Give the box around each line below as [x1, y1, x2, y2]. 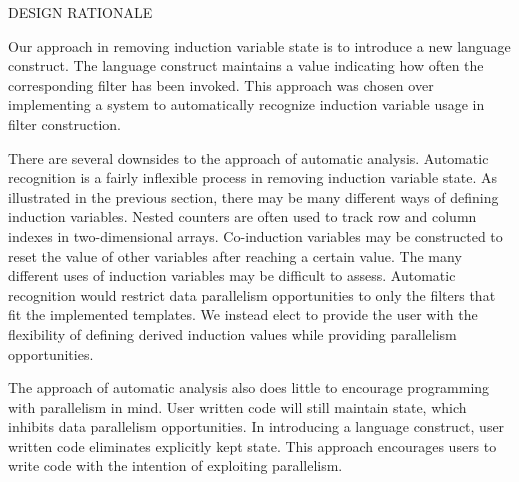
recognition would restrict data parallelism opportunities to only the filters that [8, 284, 496, 305]
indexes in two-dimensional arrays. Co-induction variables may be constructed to [8, 225, 503, 246]
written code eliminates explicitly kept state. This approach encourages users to [8, 435, 497, 456]
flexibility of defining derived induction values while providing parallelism [8, 323, 457, 344]
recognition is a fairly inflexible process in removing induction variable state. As [8, 167, 498, 188]
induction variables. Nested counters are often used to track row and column [8, 206, 477, 227]
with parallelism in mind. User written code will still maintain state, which [8, 396, 467, 417]
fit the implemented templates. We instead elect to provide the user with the [8, 304, 478, 325]
